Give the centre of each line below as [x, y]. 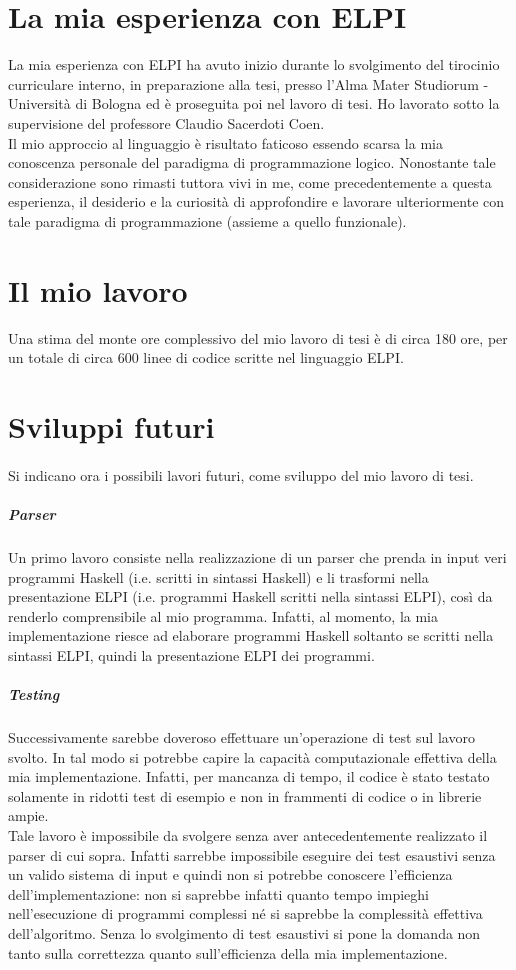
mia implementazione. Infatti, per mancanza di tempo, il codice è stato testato [249, 776]
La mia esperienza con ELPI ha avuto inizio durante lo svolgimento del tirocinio [254, 64]
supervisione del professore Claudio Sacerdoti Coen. [166, 122]
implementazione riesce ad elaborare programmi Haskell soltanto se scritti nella [251, 635]
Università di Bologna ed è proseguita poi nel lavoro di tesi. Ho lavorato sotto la [254, 103]
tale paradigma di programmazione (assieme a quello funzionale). [207, 220]
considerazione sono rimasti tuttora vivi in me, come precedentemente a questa [250, 181]
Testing [34, 694]
